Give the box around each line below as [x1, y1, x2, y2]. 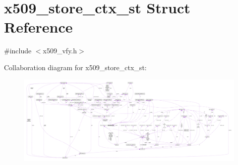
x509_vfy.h [43, 45, 77, 56]
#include [4, 45, 32, 56]
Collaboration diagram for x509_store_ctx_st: [4, 62, 147, 72]
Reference [4, 17, 73, 37]
